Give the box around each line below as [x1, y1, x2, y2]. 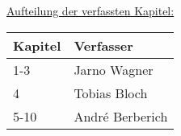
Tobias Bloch [74, 83, 148, 102]
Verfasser [74, 35, 133, 55]
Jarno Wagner [74, 60, 154, 79]
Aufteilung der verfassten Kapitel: [6, 2, 175, 19]
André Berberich [74, 106, 168, 126]
